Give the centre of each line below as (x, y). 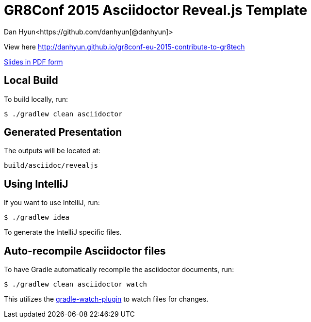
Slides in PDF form (33, 62)
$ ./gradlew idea (37, 217)
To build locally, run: (36, 99)
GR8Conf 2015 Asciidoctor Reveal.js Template (156, 10)
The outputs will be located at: (52, 151)
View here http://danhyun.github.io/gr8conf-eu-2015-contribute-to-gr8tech (124, 47)
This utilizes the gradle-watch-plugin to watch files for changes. (106, 299)
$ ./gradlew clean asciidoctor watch (76, 284)
